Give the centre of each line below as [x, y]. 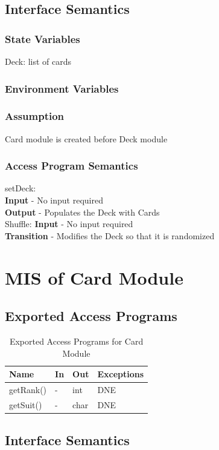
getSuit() [26, 404]
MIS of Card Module [94, 277]
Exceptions [121, 374]
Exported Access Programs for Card [76, 341]
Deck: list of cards [38, 61]
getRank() [28, 390]
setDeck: [21, 188]
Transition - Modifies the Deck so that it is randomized [110, 235]
